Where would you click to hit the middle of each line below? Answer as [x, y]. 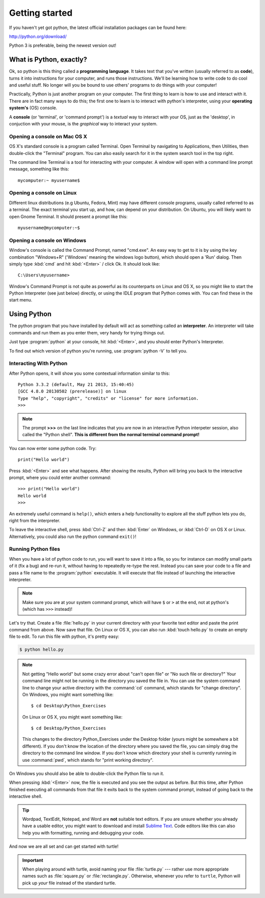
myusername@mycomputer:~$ [49, 228]
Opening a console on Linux [43, 193]
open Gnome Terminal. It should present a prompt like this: [68, 216]
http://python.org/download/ [38, 36]
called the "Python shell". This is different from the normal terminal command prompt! [111, 435]
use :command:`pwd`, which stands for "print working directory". [88, 760]
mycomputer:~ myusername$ [49, 180]
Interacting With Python [38, 363]
